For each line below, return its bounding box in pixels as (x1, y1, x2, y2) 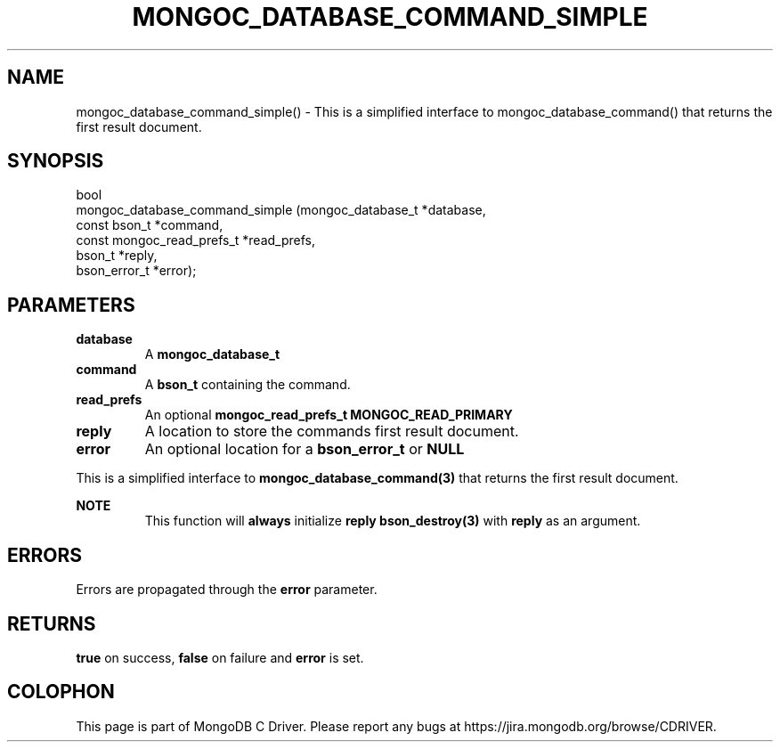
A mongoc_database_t (144, 346, 280, 362)
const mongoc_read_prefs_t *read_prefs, (76, 232, 315, 248)
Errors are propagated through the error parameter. (76, 582, 378, 598)
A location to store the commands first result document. (144, 422, 519, 441)
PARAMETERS (7, 293, 135, 316)
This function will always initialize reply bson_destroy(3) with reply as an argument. (144, 513, 641, 529)
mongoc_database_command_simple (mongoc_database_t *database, (76, 202, 486, 218)
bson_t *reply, (76, 248, 158, 264)
